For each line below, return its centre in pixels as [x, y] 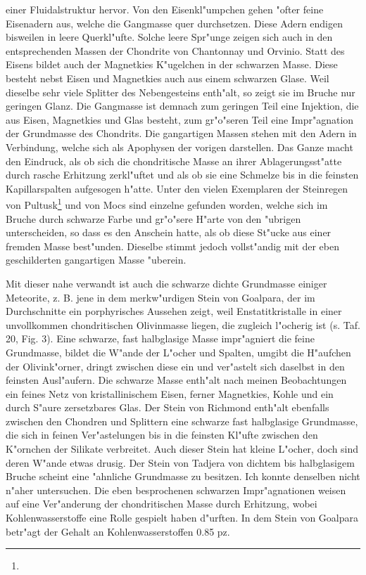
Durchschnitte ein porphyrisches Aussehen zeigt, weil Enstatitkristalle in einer [174, 311]
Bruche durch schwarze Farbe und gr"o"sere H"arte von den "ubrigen [153, 218]
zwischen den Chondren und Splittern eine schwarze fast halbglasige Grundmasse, [182, 421]
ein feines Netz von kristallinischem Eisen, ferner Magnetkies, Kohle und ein [170, 393]
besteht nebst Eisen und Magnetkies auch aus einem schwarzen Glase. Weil [168, 78]
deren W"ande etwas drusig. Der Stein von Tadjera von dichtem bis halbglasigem [180, 462]
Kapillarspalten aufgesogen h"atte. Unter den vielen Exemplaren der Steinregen [177, 188]
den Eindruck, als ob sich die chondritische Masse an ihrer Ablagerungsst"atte [174, 161]
